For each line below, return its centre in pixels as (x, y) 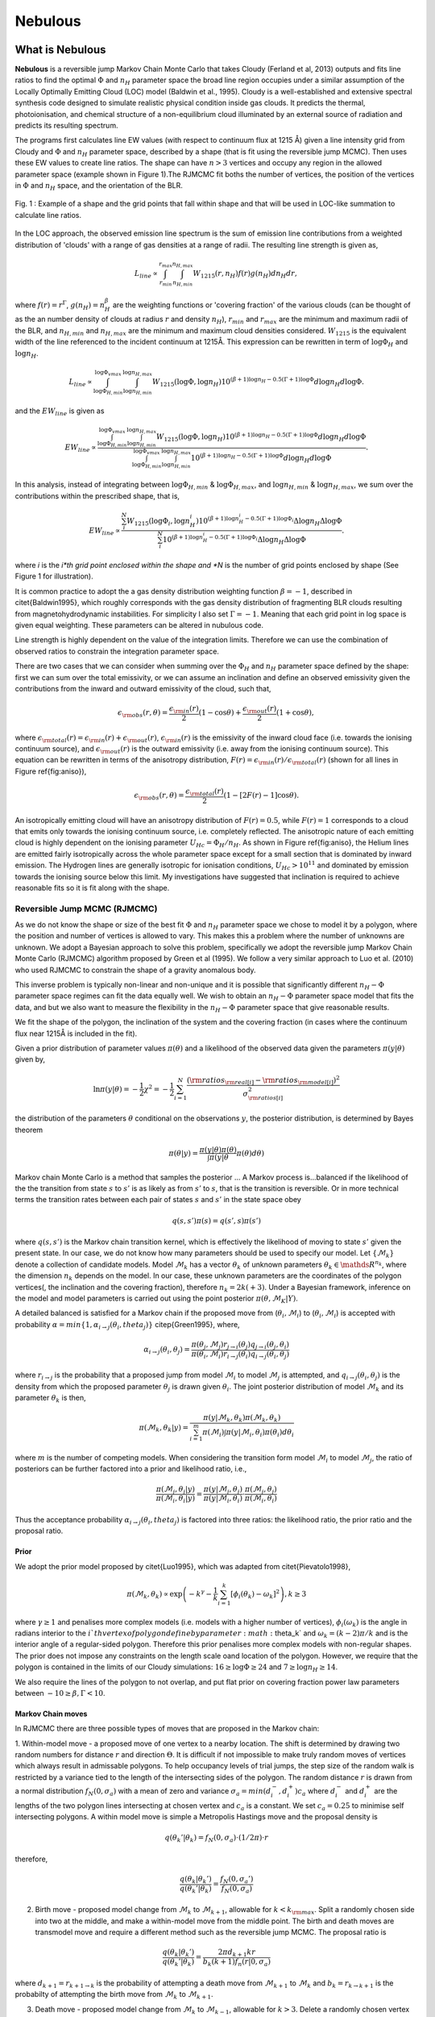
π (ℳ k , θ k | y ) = (164, 1428)
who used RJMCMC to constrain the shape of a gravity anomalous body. (136, 970)
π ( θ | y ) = (184, 1153)
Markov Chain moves (51, 1714)
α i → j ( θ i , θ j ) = (167, 1350)
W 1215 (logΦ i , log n (158, 522)
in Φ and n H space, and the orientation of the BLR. (99, 186)
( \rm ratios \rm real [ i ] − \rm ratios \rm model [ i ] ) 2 (263, 1080)
